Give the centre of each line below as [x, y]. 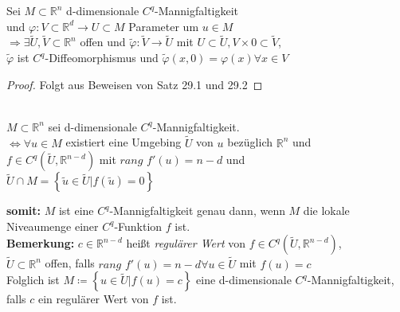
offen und [103, 42]
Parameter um [164, 26]
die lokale [326, 211]
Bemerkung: [41, 243]
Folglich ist [33, 280]
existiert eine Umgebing [124, 142]
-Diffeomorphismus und [102, 57]
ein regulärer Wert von [93, 299]
